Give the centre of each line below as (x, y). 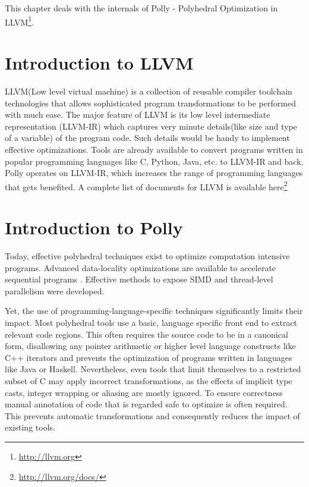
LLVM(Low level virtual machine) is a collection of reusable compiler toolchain (149, 91)
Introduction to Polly (94, 227)
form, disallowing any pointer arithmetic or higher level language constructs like (150, 346)
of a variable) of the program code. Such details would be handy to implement (147, 138)
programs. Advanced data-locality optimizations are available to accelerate (141, 267)
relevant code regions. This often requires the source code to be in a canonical (146, 334)
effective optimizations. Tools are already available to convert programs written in (154, 149)
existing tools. (30, 427)
